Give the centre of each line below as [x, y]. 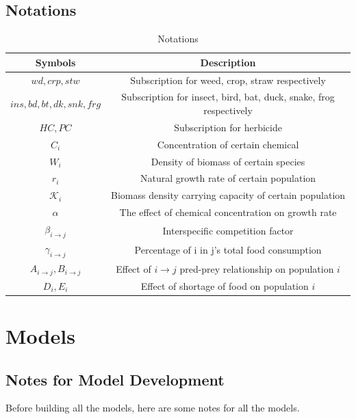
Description [228, 62]
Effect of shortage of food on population [225, 285]
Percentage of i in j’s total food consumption [228, 250]
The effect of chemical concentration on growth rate [228, 212]
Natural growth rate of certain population [228, 178]
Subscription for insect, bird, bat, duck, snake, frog [228, 97]
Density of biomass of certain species [228, 161]
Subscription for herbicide [228, 127]
